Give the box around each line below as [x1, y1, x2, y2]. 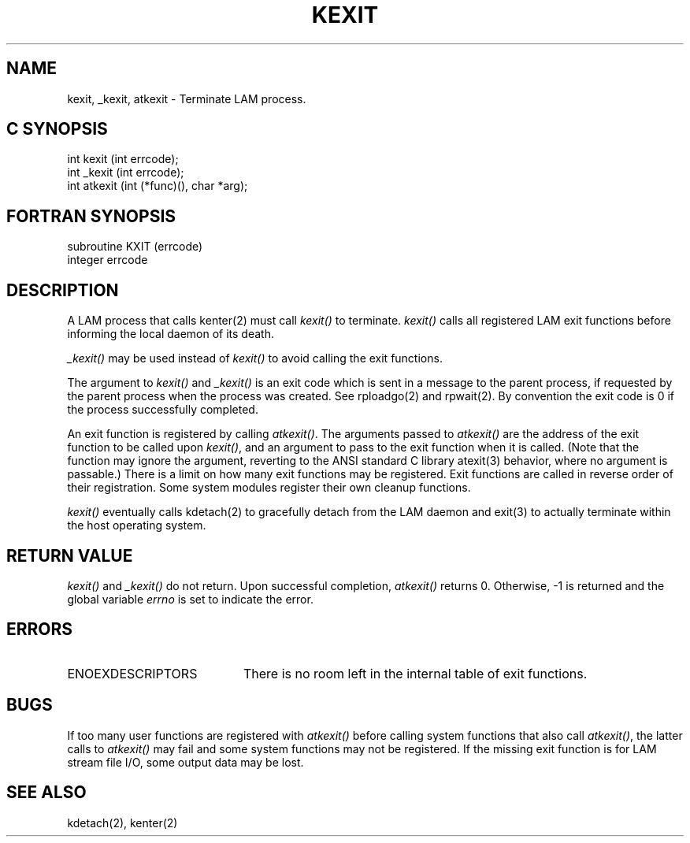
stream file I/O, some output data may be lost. [67, 755, 304, 769]
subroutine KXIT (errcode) [67, 240, 203, 254]
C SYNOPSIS [6, 119, 108, 139]
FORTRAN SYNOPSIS [6, 206, 176, 226]
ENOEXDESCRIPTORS [67, 665, 198, 681]
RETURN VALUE [6, 545, 133, 566]
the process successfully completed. [67, 403, 258, 417]
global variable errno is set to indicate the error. [67, 592, 313, 606]
